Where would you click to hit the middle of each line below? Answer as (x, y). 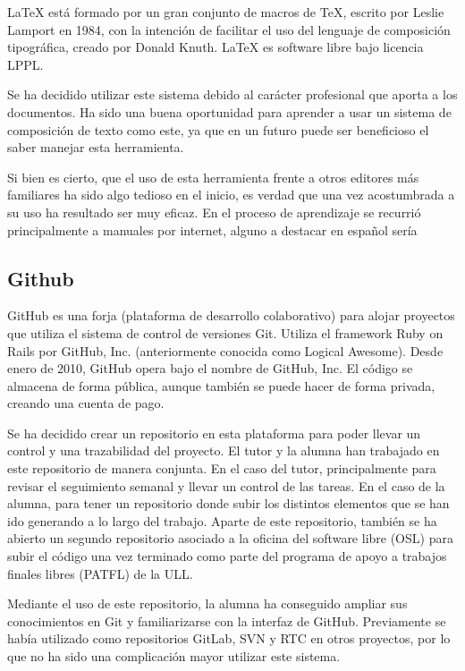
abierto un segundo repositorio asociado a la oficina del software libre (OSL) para (230, 538)
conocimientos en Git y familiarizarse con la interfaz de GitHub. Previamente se (227, 620)
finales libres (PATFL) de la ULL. (100, 573)
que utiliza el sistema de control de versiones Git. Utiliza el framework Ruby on (225, 332)
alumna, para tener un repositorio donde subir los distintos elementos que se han (228, 503)
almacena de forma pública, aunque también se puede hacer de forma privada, (221, 385)
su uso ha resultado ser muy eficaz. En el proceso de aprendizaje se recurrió (214, 212)
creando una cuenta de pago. (86, 403)
